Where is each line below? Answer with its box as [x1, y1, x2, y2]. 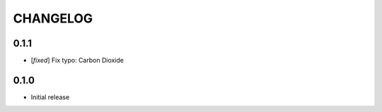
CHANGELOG [13, 11, 93, 26]
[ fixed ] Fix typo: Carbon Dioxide [30, 56, 124, 65]
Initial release [30, 92, 70, 101]
